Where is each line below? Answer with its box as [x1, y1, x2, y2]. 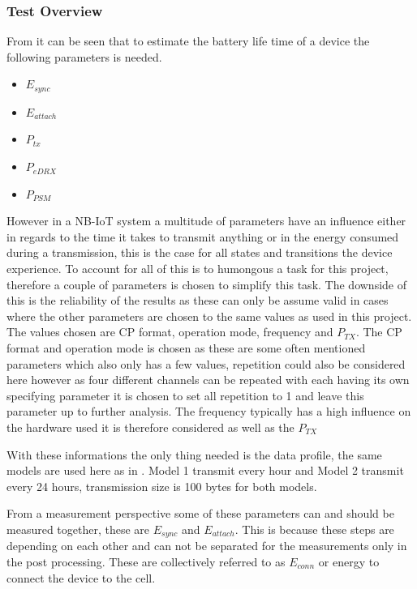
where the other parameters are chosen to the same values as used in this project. [6, 307, 412, 324]
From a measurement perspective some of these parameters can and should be [6, 505, 394, 522]
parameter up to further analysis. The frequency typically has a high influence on [6, 403, 411, 420]
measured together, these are [6, 520, 150, 537]
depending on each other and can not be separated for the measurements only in [6, 537, 407, 554]
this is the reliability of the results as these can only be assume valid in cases [6, 292, 389, 309]
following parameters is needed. [6, 48, 162, 65]
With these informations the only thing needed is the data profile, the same [6, 446, 382, 463]
